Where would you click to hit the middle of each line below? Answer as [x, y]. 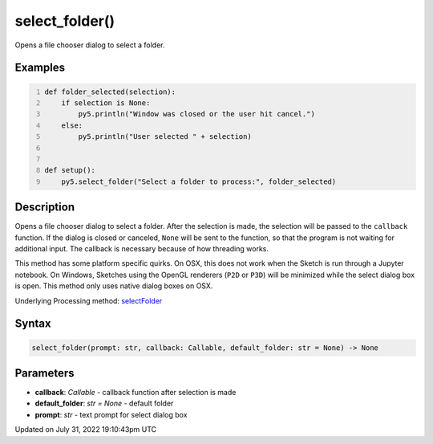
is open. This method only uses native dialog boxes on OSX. [114, 286]
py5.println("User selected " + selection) [165, 137]
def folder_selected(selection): [110, 92]
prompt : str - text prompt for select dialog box [111, 414]
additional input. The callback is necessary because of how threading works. [142, 248]
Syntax [33, 324]
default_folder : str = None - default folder [104, 403]
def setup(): [70, 170]
